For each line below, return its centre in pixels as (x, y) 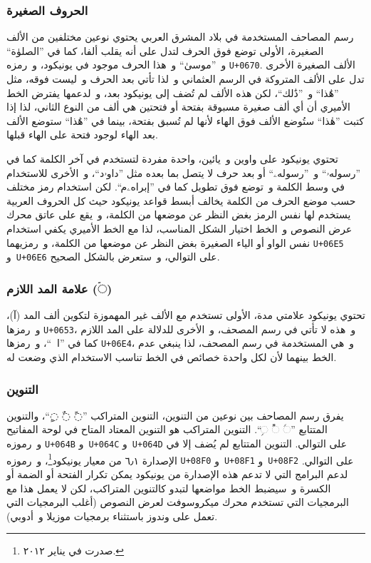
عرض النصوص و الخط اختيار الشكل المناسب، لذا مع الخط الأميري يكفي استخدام (179, 228)
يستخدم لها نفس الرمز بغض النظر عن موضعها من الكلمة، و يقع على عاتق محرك (179, 214)
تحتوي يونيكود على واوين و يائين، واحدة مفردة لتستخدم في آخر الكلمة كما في (172, 159)
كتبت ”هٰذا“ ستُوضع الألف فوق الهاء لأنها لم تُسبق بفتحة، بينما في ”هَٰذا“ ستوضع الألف (185, 120)
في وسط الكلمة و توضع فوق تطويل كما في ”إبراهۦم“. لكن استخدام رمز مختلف (176, 187)
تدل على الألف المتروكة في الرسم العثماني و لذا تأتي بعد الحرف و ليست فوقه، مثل (185, 79)
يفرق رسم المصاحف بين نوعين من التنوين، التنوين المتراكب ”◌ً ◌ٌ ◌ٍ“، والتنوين (175, 415)
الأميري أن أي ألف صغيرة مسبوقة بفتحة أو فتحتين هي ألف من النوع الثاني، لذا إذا (178, 107)
